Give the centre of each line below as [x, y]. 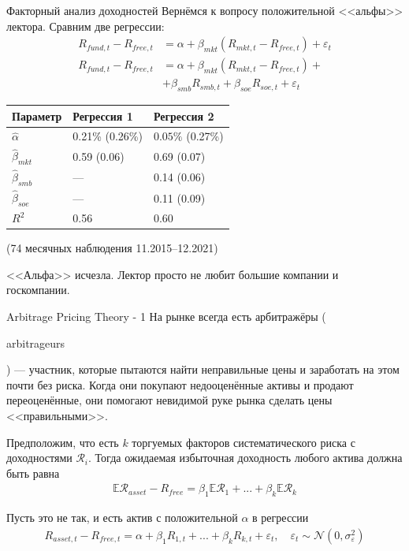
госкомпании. [38, 290]
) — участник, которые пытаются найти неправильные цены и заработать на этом [203, 369]
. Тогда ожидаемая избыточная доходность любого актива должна [245, 458]
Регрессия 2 [184, 115]
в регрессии [281, 517]
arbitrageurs [36, 343]
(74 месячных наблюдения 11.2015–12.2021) [112, 248]
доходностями [39, 458]
